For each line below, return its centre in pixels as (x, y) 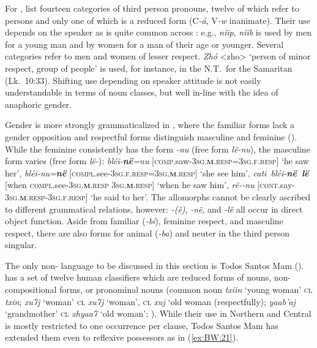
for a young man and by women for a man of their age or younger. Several (144, 44)
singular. (21, 245)
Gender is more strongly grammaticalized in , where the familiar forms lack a (150, 125)
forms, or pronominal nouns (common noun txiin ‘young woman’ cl (186, 289)
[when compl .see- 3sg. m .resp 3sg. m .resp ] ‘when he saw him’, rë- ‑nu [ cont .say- (150, 185)
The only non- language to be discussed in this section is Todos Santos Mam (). (155, 265)
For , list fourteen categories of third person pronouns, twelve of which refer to (152, 8)
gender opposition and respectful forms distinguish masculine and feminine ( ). (151, 136)
